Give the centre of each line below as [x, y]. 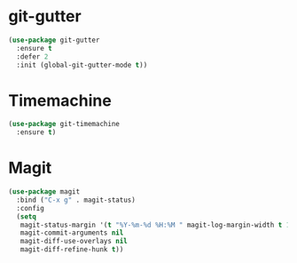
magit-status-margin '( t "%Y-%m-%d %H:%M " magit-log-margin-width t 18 [157, 225]
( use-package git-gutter [54, 40]
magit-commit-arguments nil [72, 233]
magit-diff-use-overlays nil [74, 242]
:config [31, 208]
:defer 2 [32, 56]
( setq [27, 216]
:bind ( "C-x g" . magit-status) [76, 200]
